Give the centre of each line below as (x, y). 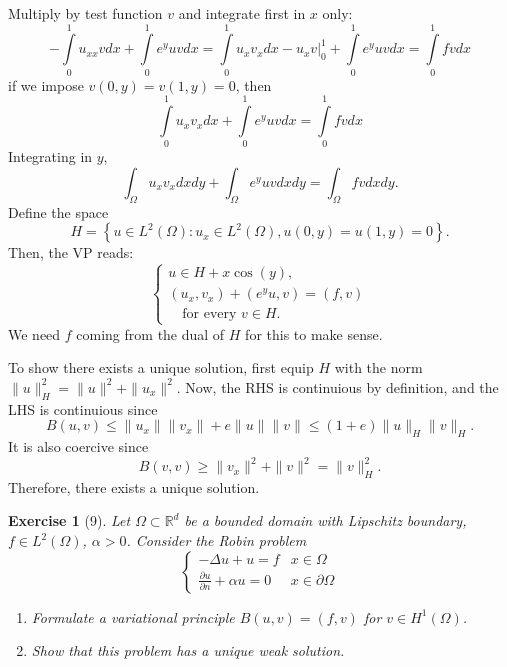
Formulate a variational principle (133, 616)
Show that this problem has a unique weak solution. (188, 650)
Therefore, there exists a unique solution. (134, 486)
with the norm (378, 367)
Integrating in (50, 156)
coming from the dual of (150, 333)
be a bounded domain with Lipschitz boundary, (325, 520)
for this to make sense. (314, 333)
